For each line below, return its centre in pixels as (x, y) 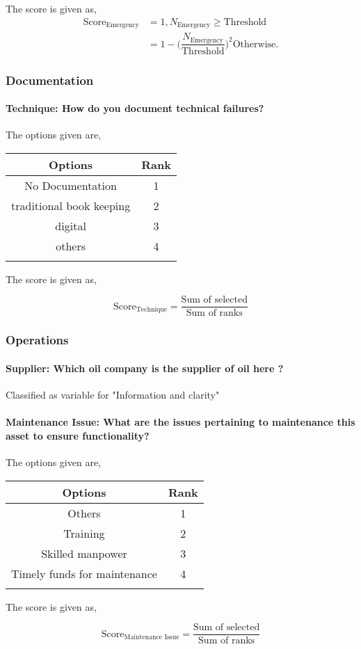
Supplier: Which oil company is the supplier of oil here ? (145, 368)
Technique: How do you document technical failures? (135, 108)
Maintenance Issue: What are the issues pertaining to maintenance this (180, 422)
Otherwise (254, 44)
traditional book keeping (71, 205)
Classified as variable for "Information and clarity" (113, 395)
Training (84, 533)
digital (71, 225)
